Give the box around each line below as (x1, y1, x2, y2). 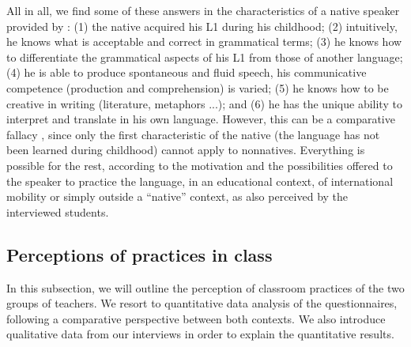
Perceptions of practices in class (6, 242, 273, 266)
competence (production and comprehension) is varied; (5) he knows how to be (6, 79, 389, 96)
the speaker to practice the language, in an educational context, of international (6, 172, 394, 189)
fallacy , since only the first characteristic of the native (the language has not (6, 126, 380, 142)
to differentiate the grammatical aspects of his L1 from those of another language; (6, 48, 403, 65)
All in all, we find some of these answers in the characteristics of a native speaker (6, 2, 400, 18)
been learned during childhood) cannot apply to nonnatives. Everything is (6, 141, 365, 158)
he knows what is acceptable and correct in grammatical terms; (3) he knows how (6, 33, 402, 50)
